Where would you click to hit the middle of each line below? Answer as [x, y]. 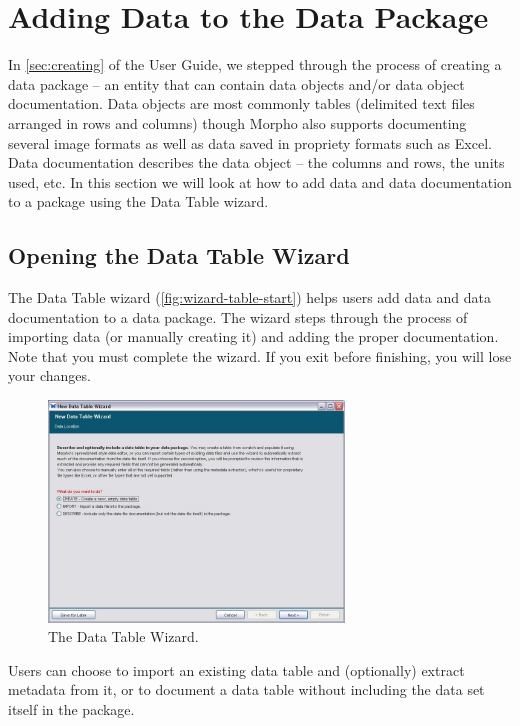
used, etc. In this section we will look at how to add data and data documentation [260, 181]
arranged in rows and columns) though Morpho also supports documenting [237, 122]
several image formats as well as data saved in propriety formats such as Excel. [250, 142]
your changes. [49, 375]
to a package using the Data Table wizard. [138, 201]
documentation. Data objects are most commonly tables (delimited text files [241, 103]
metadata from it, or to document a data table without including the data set [246, 689]
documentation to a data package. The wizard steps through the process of [238, 316]
